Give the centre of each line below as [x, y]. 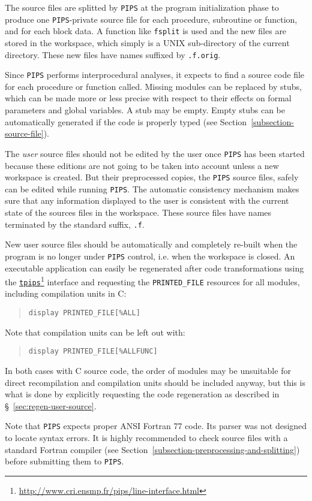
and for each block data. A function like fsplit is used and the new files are [146, 31]
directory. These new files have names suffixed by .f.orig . [113, 54]
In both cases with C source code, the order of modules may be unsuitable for [148, 370]
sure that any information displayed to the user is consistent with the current [147, 200]
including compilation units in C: [66, 293]
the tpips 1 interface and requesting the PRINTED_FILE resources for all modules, [152, 281]
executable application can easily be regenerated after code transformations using [154, 268]
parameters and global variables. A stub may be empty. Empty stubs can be [145, 110]
